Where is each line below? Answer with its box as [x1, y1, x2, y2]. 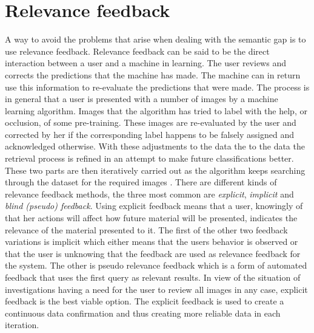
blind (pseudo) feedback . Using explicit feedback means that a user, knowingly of [5, 199, 303, 212]
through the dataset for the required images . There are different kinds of [5, 176, 277, 188]
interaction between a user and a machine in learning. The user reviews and [5, 57, 286, 69]
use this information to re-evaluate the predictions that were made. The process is [5, 80, 310, 93]
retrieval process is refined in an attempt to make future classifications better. [5, 152, 294, 165]
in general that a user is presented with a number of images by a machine [5, 92, 278, 105]
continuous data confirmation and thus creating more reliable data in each [5, 306, 281, 319]
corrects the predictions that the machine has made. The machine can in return [5, 68, 301, 81]
